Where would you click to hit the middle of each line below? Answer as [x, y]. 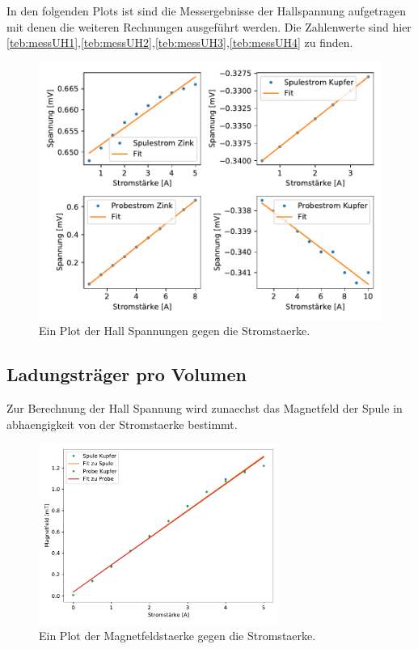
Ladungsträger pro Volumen [127, 374]
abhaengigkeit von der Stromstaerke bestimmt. [122, 424]
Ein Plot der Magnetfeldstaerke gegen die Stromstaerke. [177, 635]
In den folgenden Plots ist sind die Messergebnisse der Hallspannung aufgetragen [207, 11]
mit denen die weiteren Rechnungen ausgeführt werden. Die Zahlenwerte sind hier [209, 26]
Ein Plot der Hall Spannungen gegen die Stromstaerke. [175, 331]
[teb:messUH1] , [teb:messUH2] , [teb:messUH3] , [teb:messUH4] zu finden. [180, 42]
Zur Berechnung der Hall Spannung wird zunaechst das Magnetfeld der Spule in [205, 408]
